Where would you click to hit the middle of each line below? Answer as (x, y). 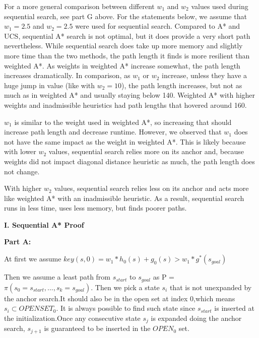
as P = (164, 277)
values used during (220, 6)
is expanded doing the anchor (196, 318)
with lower (20, 151)
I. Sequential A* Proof (44, 224)
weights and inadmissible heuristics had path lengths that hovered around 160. (125, 105)
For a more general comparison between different (79, 6)
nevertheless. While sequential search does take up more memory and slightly (123, 46)
